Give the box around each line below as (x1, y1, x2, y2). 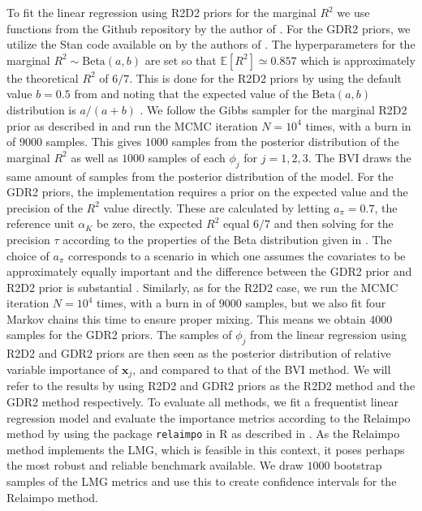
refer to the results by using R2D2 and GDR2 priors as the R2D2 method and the (6, 377, 416, 394)
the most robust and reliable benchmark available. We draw (6, 457, 304, 474)
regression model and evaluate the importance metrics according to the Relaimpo (6, 409, 411, 426)
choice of (6, 247, 50, 264)
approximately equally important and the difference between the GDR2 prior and (6, 263, 412, 280)
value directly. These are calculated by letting (103, 199, 330, 216)
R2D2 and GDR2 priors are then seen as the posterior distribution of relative (6, 345, 391, 362)
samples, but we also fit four (245, 294, 386, 311)
